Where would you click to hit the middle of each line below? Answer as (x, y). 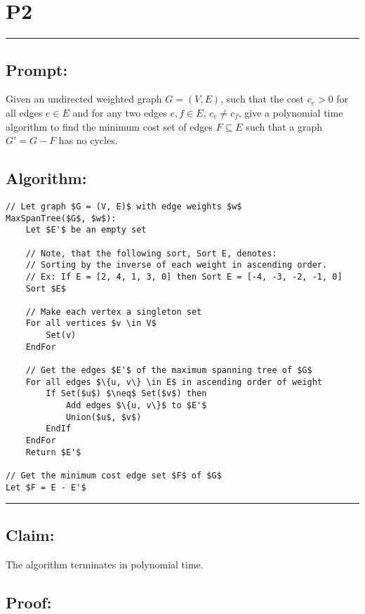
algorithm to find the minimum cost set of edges (109, 126)
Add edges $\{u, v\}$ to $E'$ (136, 406)
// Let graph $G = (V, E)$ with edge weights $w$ (124, 206)
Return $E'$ (53, 452)
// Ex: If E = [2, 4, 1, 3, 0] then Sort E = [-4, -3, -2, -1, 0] (184, 276)
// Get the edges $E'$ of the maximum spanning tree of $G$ (169, 371)
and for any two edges (120, 112)
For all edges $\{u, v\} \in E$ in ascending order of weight (174, 382)
